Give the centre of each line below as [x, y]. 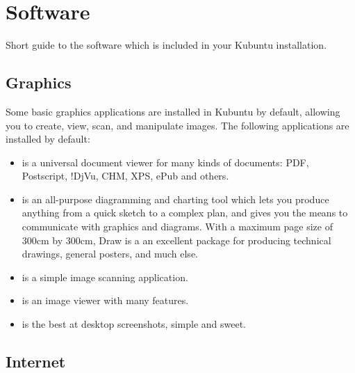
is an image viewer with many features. [105, 300]
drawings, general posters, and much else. [110, 254]
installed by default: [48, 139]
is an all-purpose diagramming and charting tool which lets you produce [175, 199]
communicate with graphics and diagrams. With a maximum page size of [177, 227]
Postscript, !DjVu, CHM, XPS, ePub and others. [125, 176]
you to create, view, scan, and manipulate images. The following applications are [177, 125]
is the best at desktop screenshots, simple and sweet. [134, 324]
